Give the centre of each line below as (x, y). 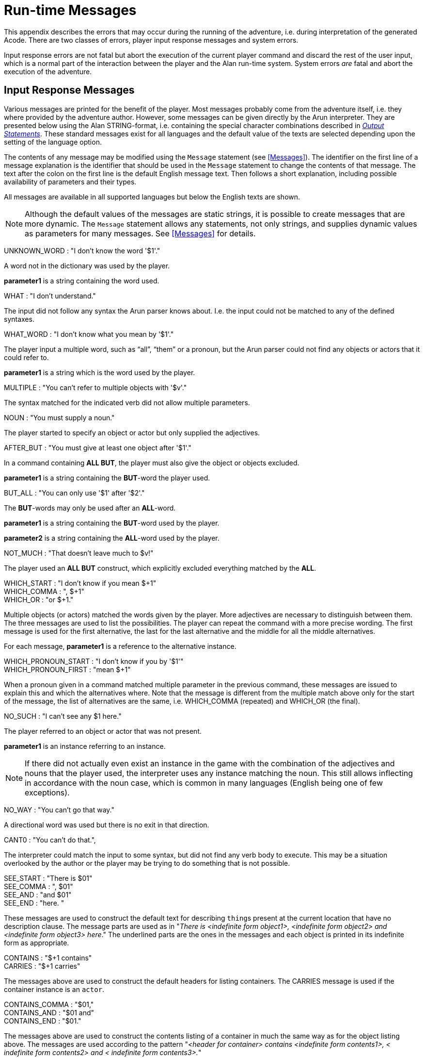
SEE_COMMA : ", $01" (39, 886)
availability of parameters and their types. (70, 182)
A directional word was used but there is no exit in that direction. (107, 825)
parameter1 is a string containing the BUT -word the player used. (107, 478)
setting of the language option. (53, 142)
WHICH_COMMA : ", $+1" (44, 591)
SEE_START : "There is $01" (48, 878)
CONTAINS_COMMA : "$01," (49, 1004)
